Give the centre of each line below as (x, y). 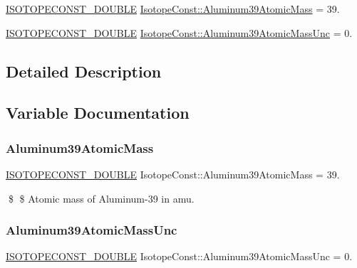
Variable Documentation (98, 113)
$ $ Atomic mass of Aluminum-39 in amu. (101, 198)
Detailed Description (84, 71)
